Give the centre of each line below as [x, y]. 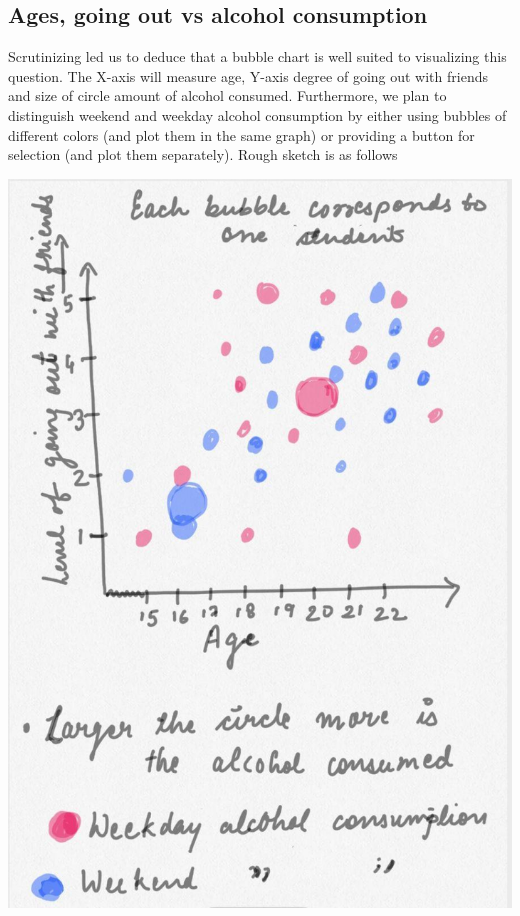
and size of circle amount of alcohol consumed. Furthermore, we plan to [227, 95]
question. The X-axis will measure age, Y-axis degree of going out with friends [248, 75]
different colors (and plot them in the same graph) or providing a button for [241, 134]
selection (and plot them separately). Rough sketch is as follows [203, 154]
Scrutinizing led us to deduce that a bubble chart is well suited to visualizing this [257, 56]
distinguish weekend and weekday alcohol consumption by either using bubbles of [257, 114]
